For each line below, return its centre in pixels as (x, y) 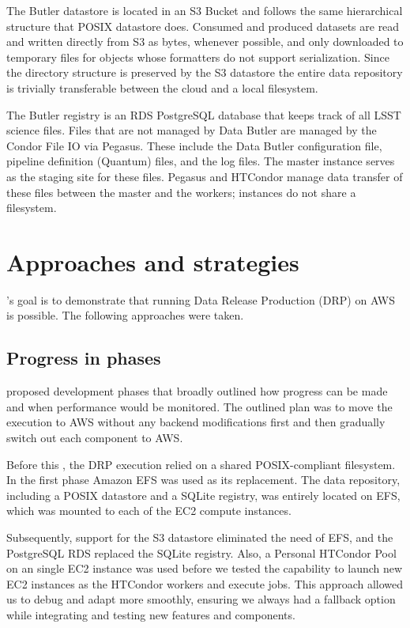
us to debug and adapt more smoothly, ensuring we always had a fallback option (201, 599)
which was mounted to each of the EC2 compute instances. (149, 511)
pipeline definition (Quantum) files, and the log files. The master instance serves (201, 161)
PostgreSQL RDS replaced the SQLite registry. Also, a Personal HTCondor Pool (201, 552)
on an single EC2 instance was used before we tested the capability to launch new (205, 568)
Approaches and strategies (153, 261)
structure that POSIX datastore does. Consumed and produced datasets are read (203, 26)
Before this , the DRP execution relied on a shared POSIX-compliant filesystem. (201, 464)
